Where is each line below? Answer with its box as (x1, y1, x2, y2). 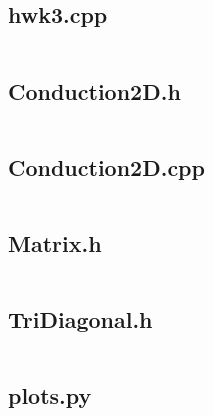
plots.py (8, 380, 92, 411)
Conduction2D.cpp (8, 151, 205, 182)
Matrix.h (8, 228, 102, 258)
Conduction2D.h (8, 75, 181, 106)
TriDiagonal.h (8, 304, 153, 335)
